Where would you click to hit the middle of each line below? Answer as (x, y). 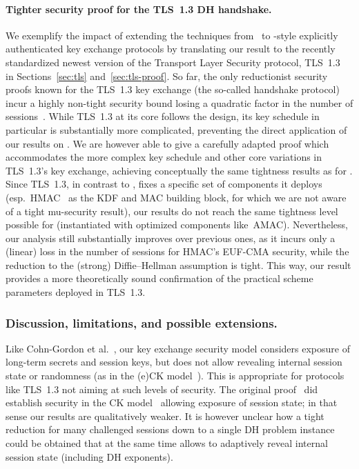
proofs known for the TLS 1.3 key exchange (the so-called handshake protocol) (173, 89)
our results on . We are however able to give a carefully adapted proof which (167, 143)
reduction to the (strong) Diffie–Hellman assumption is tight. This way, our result (178, 265)
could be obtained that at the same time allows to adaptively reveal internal (167, 443)
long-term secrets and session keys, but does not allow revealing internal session (174, 362)
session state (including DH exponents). (89, 456)
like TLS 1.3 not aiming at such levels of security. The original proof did (162, 389)
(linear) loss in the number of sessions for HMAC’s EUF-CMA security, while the (177, 251)
